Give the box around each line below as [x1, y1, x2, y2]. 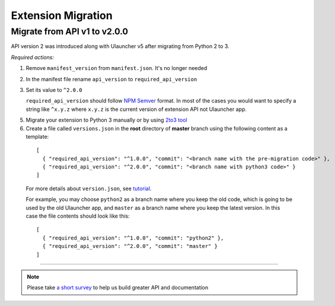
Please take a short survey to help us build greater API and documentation [27, 284, 209, 291]
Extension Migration [11, 9, 113, 22]
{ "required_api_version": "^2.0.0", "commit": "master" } [42, 243, 218, 250]
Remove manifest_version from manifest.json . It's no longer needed [25, 65, 208, 72]
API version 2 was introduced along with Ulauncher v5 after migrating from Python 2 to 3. [11, 43, 229, 50]
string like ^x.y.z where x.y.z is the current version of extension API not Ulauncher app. [25, 106, 247, 113]
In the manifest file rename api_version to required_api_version [25, 75, 197, 82]
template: [25, 133, 49, 140]
